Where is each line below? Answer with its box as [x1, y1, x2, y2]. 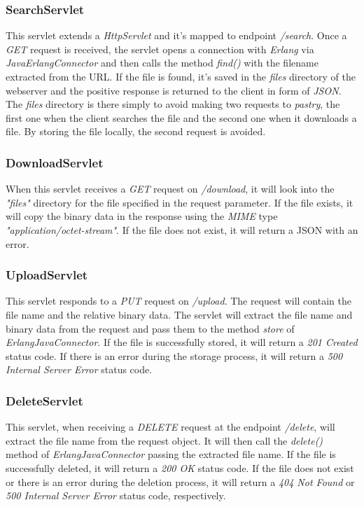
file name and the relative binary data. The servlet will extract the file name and [6, 307, 353, 321]
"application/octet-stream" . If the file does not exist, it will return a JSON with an [6, 222, 358, 237]
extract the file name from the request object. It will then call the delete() [6, 433, 323, 447]
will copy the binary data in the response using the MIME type [6, 209, 278, 223]
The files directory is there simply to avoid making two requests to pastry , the [6, 97, 340, 111]
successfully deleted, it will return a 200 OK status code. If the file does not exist [6, 460, 354, 475]
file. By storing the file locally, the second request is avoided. [6, 124, 266, 139]
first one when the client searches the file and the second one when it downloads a [6, 110, 357, 125]
